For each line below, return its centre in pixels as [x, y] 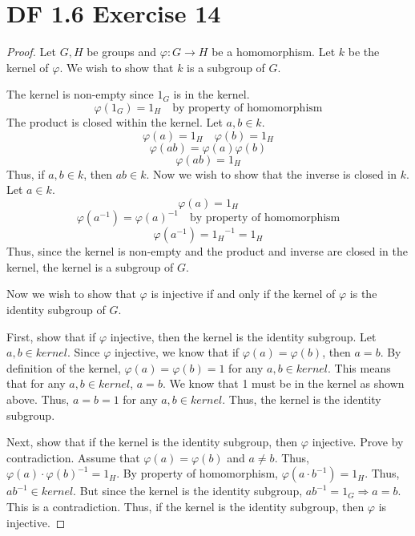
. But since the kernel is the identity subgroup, [188, 491]
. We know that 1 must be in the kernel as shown [283, 383]
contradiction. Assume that [73, 457]
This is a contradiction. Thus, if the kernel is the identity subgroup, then [185, 506]
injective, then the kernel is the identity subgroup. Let [243, 336]
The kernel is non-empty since [80, 94]
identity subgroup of [56, 309]
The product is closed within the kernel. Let [115, 121]
